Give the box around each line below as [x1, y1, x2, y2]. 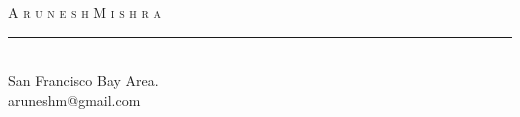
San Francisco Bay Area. [8, 70, 159, 91]
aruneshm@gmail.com [8, 89, 141, 110]
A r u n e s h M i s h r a [8, 2, 162, 22]
